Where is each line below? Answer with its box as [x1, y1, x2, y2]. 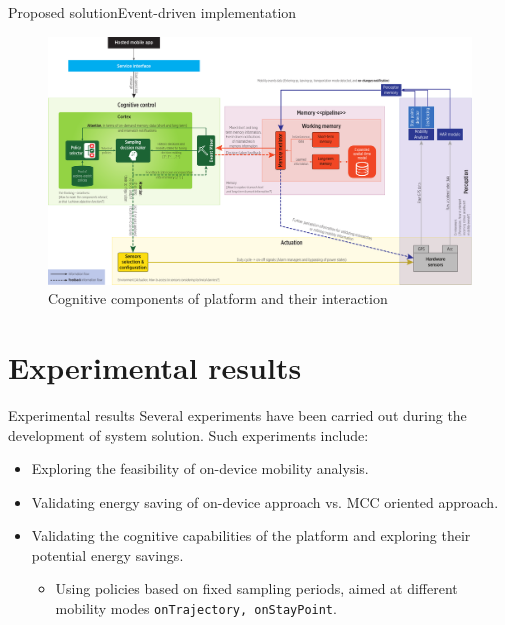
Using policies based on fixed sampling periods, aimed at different [55, 578, 458, 599]
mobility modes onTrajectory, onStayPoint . [55, 598, 337, 619]
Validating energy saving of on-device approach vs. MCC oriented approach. [31, 491, 499, 512]
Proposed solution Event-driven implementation [8, 2, 297, 22]
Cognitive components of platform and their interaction [48, 288, 388, 309]
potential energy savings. [31, 544, 184, 565]
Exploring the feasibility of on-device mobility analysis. [31, 458, 369, 479]
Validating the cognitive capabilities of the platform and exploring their [31, 525, 471, 546]
